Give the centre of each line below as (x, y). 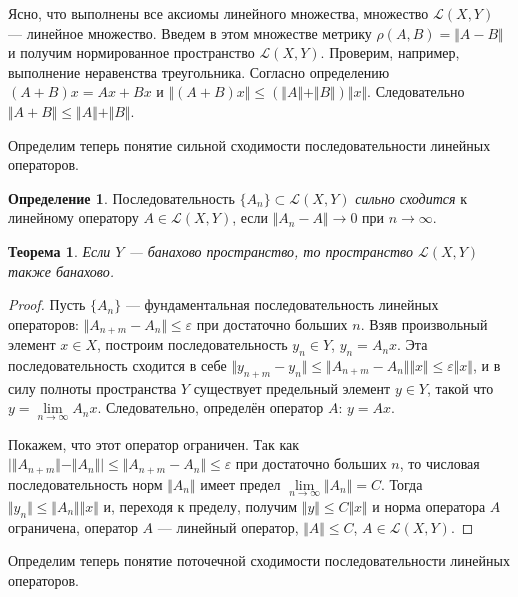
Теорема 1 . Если (59, 250)
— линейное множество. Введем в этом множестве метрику (190, 32)
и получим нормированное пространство (131, 52)
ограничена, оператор (73, 526)
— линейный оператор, (228, 526)
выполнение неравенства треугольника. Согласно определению (199, 71)
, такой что (460, 387)
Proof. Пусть (47, 304)
